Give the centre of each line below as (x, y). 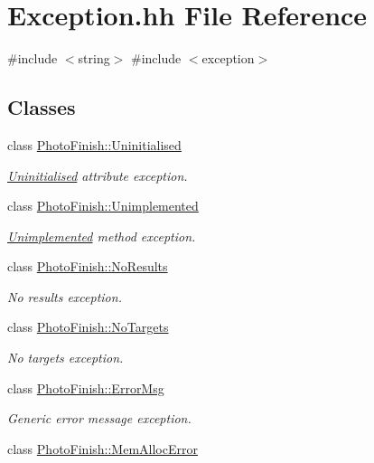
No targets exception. (65, 358)
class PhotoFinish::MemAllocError (103, 448)
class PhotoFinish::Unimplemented (103, 206)
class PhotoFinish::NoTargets (88, 327)
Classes (42, 107)
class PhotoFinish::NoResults (88, 266)
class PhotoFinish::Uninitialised (94, 144)
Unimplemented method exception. (102, 236)
